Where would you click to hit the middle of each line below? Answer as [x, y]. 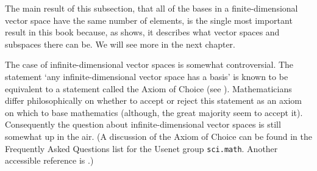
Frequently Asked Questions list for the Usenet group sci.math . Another [141, 148]
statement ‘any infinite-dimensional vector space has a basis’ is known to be [147, 76]
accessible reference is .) [49, 160]
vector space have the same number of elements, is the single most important [149, 20]
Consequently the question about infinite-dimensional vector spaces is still [143, 124]
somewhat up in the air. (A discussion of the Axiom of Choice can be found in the [158, 136]
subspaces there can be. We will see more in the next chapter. [120, 44]
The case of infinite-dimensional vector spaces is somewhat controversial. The [149, 64]
